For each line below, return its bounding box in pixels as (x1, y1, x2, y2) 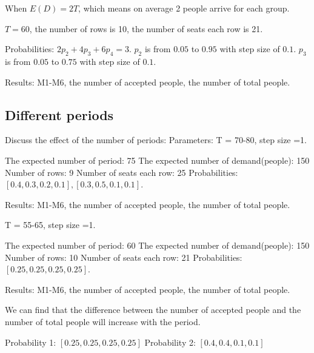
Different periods (5, 105, 114, 124)
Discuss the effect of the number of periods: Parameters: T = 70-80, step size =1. (5, 133, 307, 146)
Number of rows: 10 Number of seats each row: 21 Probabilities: (5, 250, 242, 263)
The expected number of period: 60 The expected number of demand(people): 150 (5, 238, 310, 251)
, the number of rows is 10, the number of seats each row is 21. (29, 22, 263, 35)
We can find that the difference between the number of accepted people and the (5, 303, 301, 316)
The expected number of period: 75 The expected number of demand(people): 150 (5, 153, 310, 166)
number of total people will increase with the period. (5, 315, 201, 328)
